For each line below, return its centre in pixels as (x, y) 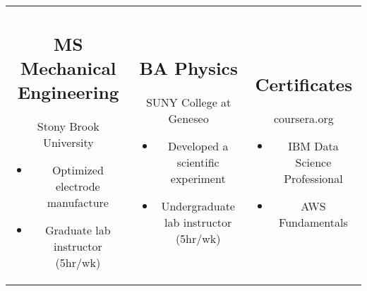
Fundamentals (313, 222)
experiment (198, 178)
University (68, 142)
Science (313, 162)
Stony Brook (68, 126)
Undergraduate (198, 206)
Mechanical (68, 67)
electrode (78, 186)
